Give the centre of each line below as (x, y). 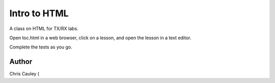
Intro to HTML (39, 13)
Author (21, 62)
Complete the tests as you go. (41, 47)
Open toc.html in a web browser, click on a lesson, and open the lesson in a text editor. (100, 38)
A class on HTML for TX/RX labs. (44, 29)
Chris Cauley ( (24, 74)
